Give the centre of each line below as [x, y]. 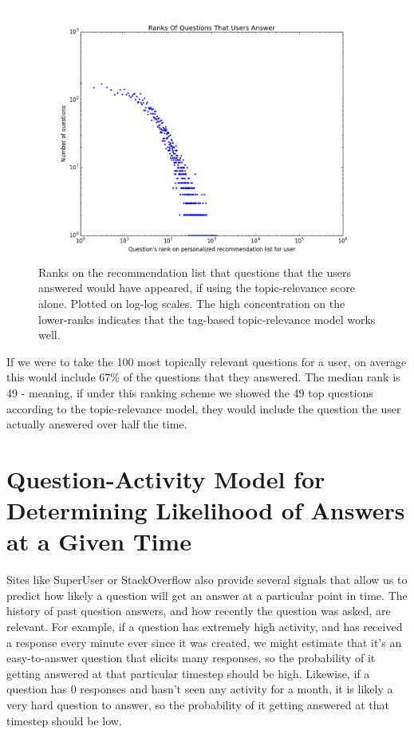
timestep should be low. [64, 720]
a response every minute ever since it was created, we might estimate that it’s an [204, 642]
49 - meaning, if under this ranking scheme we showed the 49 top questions [190, 392]
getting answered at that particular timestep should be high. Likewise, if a [188, 673]
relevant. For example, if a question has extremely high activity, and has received [205, 627]
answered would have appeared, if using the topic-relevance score [197, 288]
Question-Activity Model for [166, 478]
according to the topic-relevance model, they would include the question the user [204, 408]
